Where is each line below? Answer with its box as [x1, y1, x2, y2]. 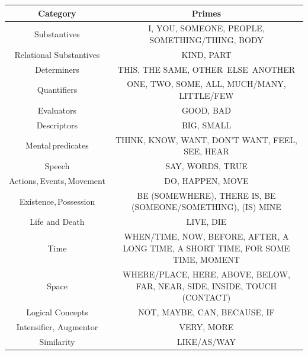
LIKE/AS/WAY [177, 335, 236, 347]
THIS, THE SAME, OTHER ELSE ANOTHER [117, 63, 296, 75]
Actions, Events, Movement [9, 174, 105, 186]
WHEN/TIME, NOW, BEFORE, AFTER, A [124, 230, 289, 242]
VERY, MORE [179, 320, 234, 333]
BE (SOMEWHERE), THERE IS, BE [137, 189, 276, 201]
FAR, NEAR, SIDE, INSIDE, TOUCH [136, 279, 277, 292]
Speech [44, 160, 70, 172]
